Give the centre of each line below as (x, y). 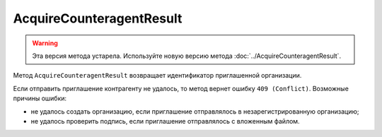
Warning (45, 43)
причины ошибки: (40, 98)
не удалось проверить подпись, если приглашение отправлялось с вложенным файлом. (165, 121)
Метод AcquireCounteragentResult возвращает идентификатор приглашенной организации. (157, 76)
